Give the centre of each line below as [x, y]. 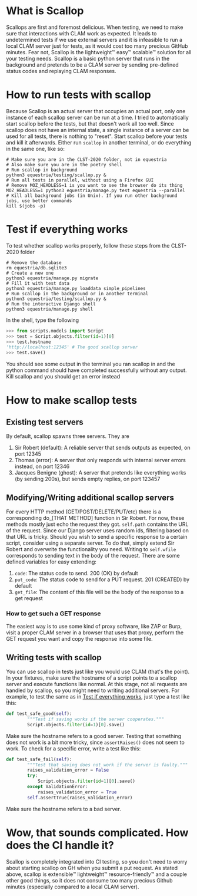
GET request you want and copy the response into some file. [79, 639]
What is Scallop [45, 11]
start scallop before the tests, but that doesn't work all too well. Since [90, 123]
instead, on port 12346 [42, 466]
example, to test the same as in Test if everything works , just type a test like [98, 697]
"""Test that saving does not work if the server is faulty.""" [108, 765]
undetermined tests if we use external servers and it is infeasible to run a [94, 39]
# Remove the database [34, 263]
